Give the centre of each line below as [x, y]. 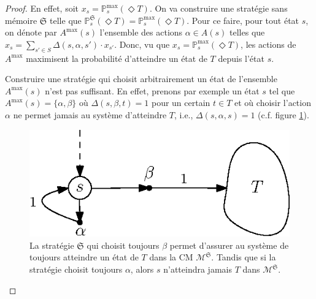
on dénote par [31, 32]
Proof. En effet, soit [42, 8]
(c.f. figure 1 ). [283, 114]
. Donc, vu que [142, 44]
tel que [282, 90]
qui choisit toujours [123, 245]
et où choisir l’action [273, 103]
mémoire [21, 20]
